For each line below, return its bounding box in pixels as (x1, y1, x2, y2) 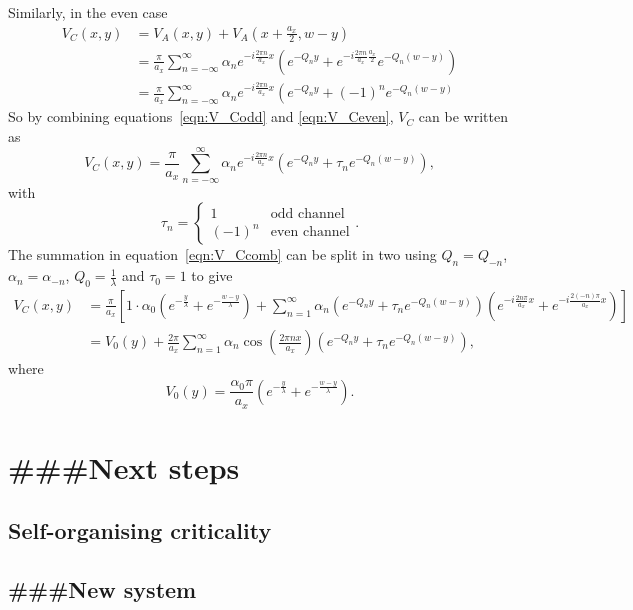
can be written (418, 106, 508, 127)
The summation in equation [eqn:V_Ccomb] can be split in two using (8, 244, 437, 265)
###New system (8, 574, 197, 605)
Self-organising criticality (8, 515, 272, 546)
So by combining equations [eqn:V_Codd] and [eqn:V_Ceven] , (8, 106, 394, 127)
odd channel (270, 206, 345, 221)
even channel (270, 225, 350, 240)
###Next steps (8, 446, 240, 487)
